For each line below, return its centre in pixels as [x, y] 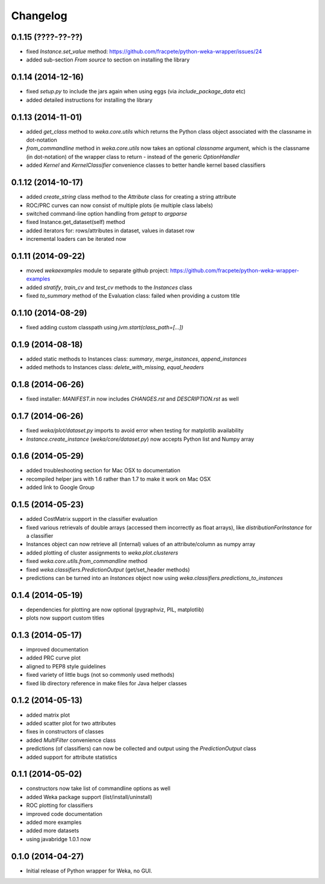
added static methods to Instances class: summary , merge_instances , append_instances [136, 359]
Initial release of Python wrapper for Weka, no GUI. [89, 871]
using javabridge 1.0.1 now [59, 839]
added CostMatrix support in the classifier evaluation [92, 519]
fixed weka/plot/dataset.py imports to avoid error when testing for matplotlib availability [135, 431]
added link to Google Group [60, 487]
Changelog [39, 16]
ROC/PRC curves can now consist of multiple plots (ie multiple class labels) [119, 205]
